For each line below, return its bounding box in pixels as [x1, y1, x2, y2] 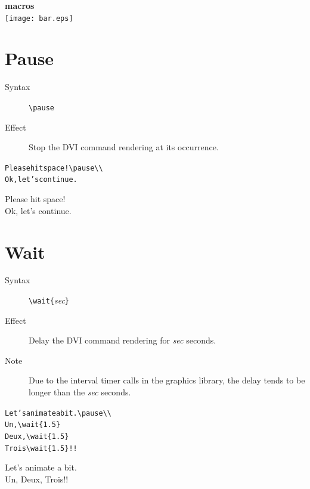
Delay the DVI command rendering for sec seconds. [29, 334, 216, 346]
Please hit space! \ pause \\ [5, 163, 103, 172]
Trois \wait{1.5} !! [5, 444, 77, 453]
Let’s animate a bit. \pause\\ [5, 408, 112, 417]
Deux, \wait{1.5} [5, 432, 69, 441]
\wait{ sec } [29, 294, 70, 307]
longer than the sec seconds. [29, 386, 131, 398]
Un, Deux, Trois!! [5, 472, 69, 485]
